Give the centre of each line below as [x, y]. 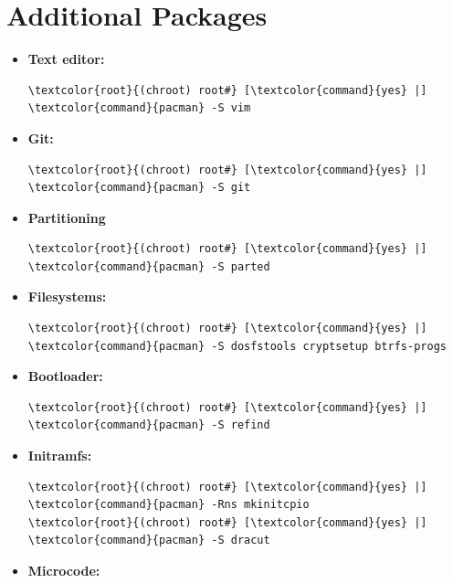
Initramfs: [60, 456]
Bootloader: [65, 376]
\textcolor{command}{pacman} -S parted [149, 266]
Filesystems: [67, 297]
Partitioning [67, 217]
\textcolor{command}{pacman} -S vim [139, 108]
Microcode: [64, 570]
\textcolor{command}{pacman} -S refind [149, 425]
